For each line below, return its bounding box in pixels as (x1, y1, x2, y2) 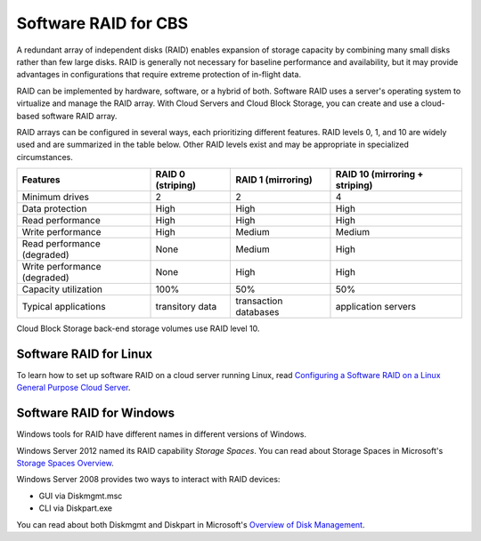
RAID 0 (155, 168, 186, 181)
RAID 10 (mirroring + (335, 168, 424, 181)
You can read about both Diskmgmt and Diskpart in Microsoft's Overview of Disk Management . (16, 519, 365, 529)
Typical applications (21, 301, 106, 313)
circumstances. (16, 151, 73, 162)
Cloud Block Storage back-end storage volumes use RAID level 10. (16, 323, 260, 334)
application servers (335, 301, 416, 313)
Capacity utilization (21, 283, 102, 295)
